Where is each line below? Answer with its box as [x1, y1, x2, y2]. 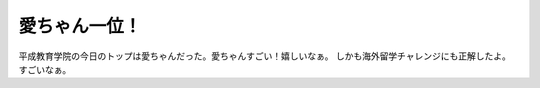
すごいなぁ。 [18, 63, 72, 75]
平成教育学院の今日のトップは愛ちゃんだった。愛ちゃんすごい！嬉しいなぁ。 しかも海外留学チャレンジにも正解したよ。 [18, 50, 512, 62]
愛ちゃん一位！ [18, 15, 142, 37]
